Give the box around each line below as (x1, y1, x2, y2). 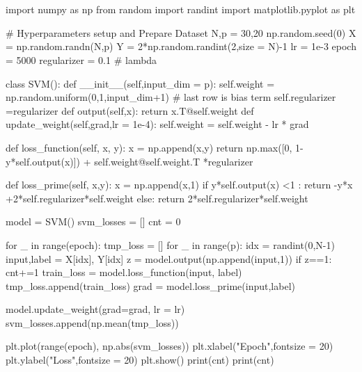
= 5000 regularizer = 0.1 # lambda (6, 52, 157, 67)
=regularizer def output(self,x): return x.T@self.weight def (6, 103, 254, 118)
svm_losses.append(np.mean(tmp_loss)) (6, 315, 179, 330)
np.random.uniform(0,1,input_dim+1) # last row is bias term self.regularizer (6, 90, 336, 104)
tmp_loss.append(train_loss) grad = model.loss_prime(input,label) (6, 278, 295, 293)
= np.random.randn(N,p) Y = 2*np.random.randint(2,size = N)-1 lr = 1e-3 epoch (6, 39, 356, 54)
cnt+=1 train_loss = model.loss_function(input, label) (6, 265, 242, 280)
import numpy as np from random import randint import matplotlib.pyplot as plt (6, 2, 356, 17)
